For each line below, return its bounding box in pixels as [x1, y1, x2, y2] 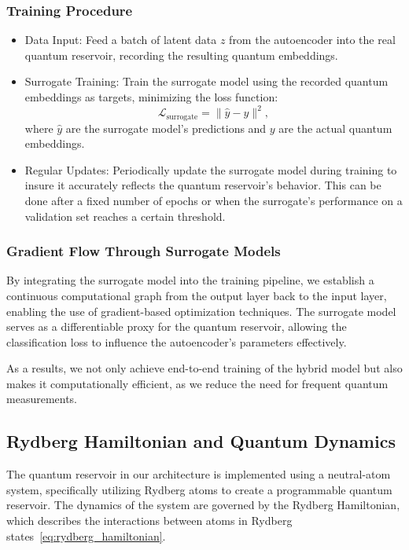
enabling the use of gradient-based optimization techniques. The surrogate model [6, 302, 396, 319]
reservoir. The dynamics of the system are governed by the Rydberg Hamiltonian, [6, 497, 400, 513]
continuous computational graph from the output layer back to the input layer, [6, 287, 387, 303]
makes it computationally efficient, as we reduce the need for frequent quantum [6, 375, 389, 391]
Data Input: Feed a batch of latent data [24, 31, 217, 48]
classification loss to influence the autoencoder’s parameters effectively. [6, 333, 347, 350]
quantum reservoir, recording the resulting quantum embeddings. [24, 46, 338, 63]
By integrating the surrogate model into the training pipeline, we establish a [6, 272, 374, 288]
